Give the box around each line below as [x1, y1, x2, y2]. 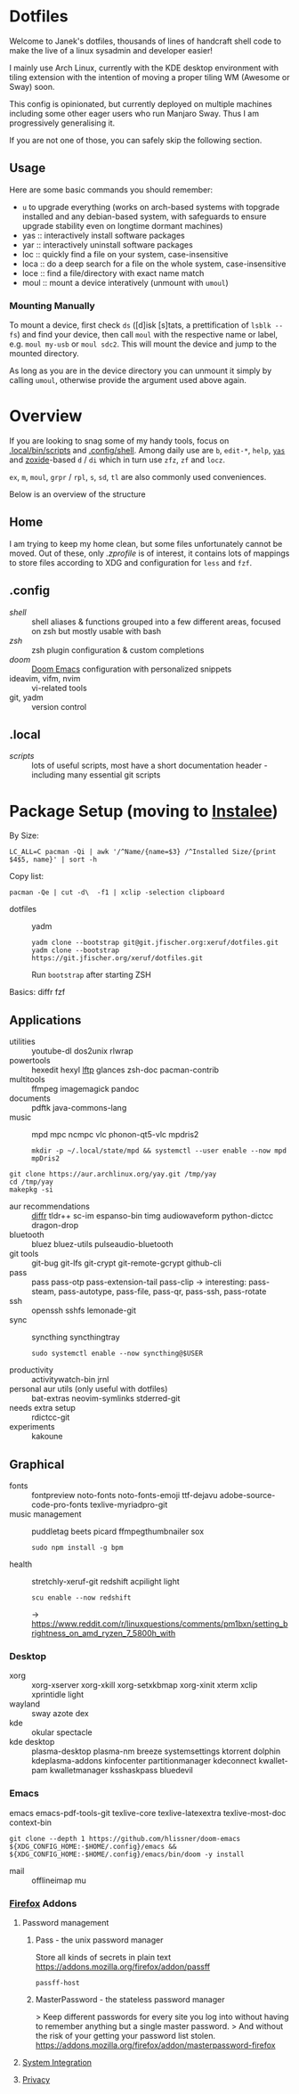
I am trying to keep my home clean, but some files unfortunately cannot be [9, 538, 283, 549]
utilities [9, 1036, 36, 1047]
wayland [9, 1699, 41, 1709]
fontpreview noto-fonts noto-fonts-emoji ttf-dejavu [31, 1489, 218, 1500]
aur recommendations [9, 1201, 91, 1212]
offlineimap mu [31, 1875, 86, 1886]
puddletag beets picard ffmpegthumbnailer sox [31, 1526, 205, 1536]
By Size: [9, 830, 40, 841]
